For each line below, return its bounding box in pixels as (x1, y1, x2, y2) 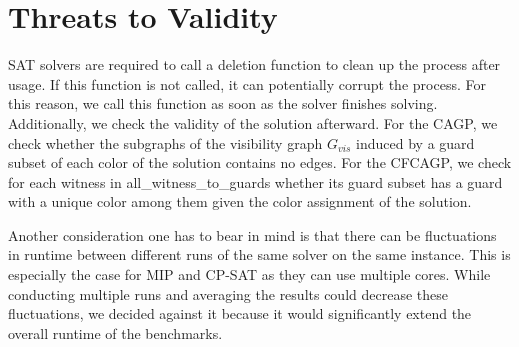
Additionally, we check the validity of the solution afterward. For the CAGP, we (8, 112, 498, 133)
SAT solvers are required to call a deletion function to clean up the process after (8, 54, 501, 75)
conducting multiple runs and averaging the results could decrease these (8, 283, 448, 304)
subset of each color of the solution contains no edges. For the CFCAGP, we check (8, 152, 512, 173)
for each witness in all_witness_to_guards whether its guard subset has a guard (8, 171, 503, 192)
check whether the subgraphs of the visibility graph (8, 132, 323, 153)
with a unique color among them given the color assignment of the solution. (8, 191, 472, 212)
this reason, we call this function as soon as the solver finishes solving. (8, 93, 438, 114)
